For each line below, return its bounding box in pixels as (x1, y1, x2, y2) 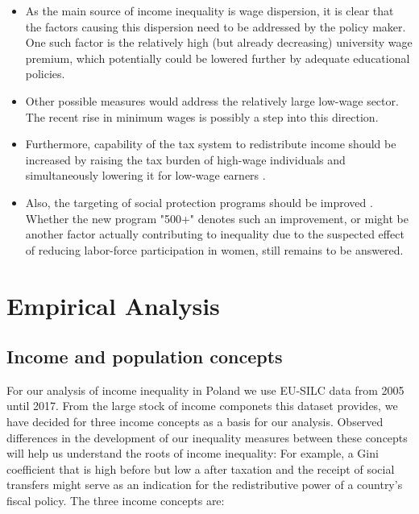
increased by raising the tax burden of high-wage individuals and (25, 151, 346, 168)
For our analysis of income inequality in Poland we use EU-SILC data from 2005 (6, 381, 404, 398)
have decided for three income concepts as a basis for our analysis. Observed (6, 413, 384, 430)
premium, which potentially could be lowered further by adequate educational (25, 49, 410, 66)
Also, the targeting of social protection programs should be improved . (25, 193, 373, 210)
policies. (25, 65, 65, 82)
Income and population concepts (6, 344, 283, 369)
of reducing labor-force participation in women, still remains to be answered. (25, 241, 404, 258)
